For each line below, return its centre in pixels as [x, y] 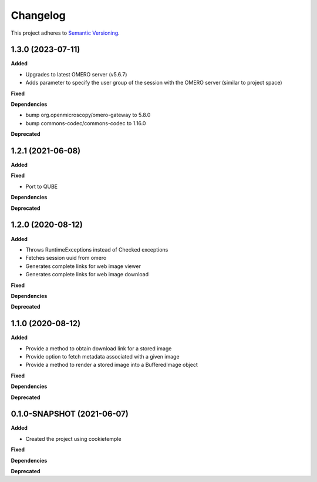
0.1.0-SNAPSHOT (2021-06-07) [70, 414]
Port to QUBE [42, 186]
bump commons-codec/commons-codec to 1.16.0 [86, 123]
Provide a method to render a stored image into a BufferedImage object [112, 365]
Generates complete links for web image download [87, 275]
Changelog [38, 15]
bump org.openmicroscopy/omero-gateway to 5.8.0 [88, 115]
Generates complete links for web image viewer [83, 266]
